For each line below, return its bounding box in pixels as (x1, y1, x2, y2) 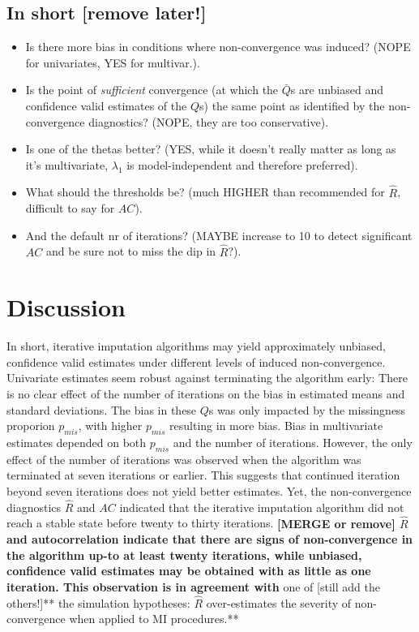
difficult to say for (25, 200, 115, 217)
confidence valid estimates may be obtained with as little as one (6, 562, 371, 579)
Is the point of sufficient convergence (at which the (25, 81, 279, 98)
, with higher (78, 417, 143, 434)
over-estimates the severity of (206, 594, 352, 611)
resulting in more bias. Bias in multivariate (169, 417, 383, 434)
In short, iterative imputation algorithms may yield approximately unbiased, (6, 337, 386, 355)
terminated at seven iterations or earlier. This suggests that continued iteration (6, 466, 400, 484)
